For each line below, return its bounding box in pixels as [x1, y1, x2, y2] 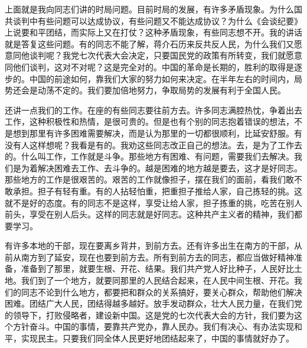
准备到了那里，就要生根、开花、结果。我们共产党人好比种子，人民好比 [21, 262, 294, 275]
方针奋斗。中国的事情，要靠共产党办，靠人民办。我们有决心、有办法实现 [12, 320, 294, 333]
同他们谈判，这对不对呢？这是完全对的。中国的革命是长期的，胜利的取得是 [5, 60, 294, 73]
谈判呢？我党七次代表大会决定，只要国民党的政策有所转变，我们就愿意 [29, 49, 302, 61]
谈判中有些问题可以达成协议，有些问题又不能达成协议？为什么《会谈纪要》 [12, 14, 302, 27]
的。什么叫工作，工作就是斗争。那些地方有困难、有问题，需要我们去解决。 [5, 150, 294, 162]
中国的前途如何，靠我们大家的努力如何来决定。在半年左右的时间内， [29, 72, 294, 84]
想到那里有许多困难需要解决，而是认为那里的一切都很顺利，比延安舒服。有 [12, 126, 302, 139]
